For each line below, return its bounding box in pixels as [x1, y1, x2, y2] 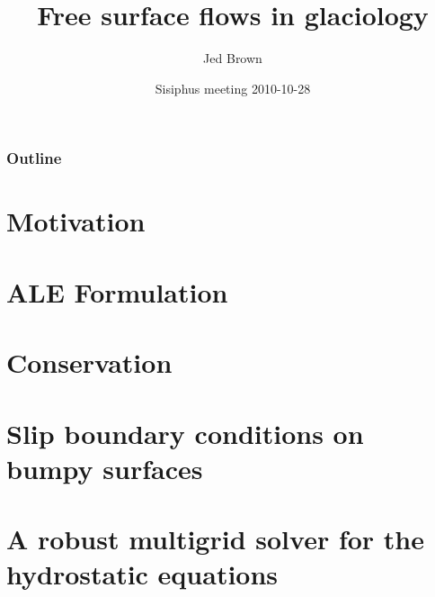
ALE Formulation [6, 273, 228, 310]
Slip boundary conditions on [6, 414, 364, 451]
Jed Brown [203, 49, 262, 68]
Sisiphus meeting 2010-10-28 [155, 78, 311, 97]
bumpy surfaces [6, 449, 203, 486]
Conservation [6, 344, 173, 381]
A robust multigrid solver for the [6, 520, 424, 557]
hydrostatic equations [6, 556, 279, 592]
